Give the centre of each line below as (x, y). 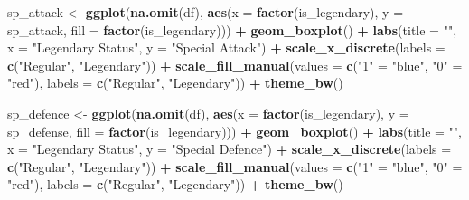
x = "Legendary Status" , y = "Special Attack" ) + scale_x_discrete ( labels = (226, 48)
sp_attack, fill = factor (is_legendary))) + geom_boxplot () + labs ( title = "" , (232, 29)
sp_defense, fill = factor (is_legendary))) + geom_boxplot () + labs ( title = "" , (234, 131)
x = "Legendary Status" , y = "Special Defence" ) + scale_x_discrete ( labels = (230, 149)
